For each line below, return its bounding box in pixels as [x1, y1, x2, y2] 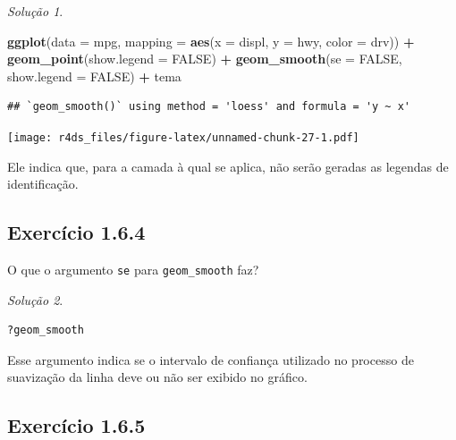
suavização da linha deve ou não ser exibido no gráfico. [7, 368, 308, 386]
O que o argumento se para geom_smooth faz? [7, 260, 259, 279]
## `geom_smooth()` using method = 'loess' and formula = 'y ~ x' [7, 100, 411, 114]
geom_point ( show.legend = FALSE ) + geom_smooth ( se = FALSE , [7, 49, 402, 68]
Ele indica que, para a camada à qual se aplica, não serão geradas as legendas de [7, 157, 449, 175]
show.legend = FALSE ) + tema [7, 66, 182, 85]
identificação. [7, 174, 79, 193]
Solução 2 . [7, 290, 63, 309]
